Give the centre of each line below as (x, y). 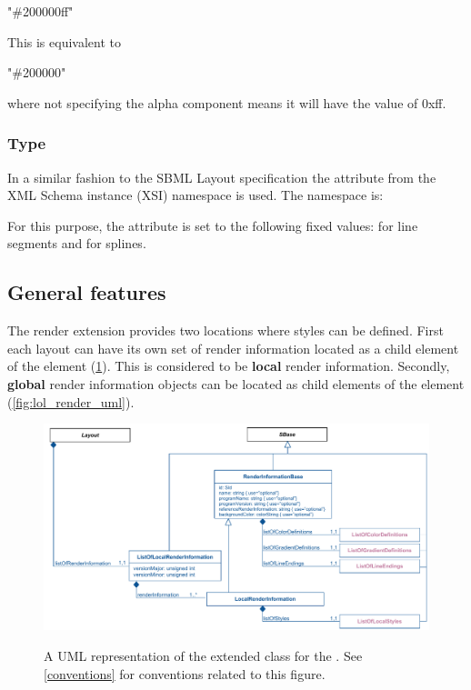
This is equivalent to (64, 41)
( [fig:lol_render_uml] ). (71, 401)
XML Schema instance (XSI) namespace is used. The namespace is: (195, 195)
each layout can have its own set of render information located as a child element (233, 348)
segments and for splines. (77, 243)
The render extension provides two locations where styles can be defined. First (225, 330)
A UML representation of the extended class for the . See (203, 656)
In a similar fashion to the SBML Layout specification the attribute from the (222, 177)
